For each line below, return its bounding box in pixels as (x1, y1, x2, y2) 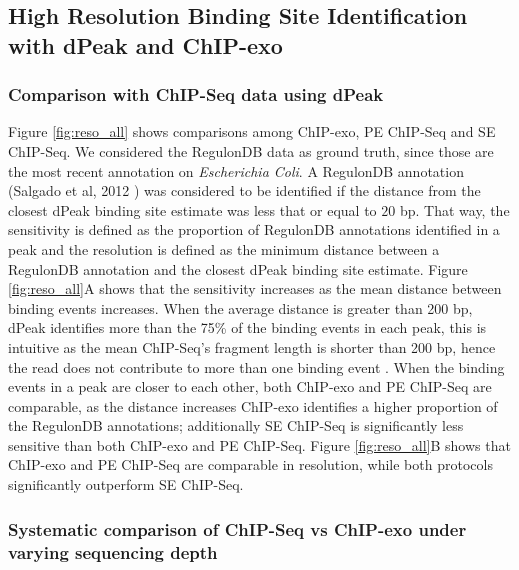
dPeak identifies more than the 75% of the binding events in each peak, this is (8, 317, 487, 338)
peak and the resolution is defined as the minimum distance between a (8, 238, 440, 259)
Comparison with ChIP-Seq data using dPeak (8, 82, 384, 107)
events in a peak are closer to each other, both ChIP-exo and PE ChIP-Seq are (8, 376, 492, 397)
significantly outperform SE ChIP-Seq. (8, 474, 244, 495)
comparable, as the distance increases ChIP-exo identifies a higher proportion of (8, 395, 498, 416)
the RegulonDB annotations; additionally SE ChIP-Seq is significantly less (8, 415, 464, 436)
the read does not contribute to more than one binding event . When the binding (8, 356, 505, 377)
